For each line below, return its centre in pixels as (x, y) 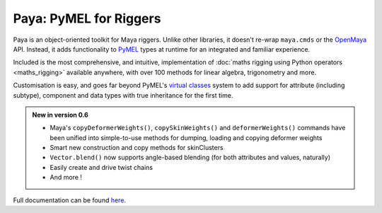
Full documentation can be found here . (70, 200)
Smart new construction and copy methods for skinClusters (137, 148)
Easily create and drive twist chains (102, 167)
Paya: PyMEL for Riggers (87, 18)
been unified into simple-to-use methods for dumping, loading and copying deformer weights (186, 137)
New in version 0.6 (60, 115)
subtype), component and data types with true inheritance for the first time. (123, 95)
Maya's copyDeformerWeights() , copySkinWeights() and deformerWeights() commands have (198, 128)
